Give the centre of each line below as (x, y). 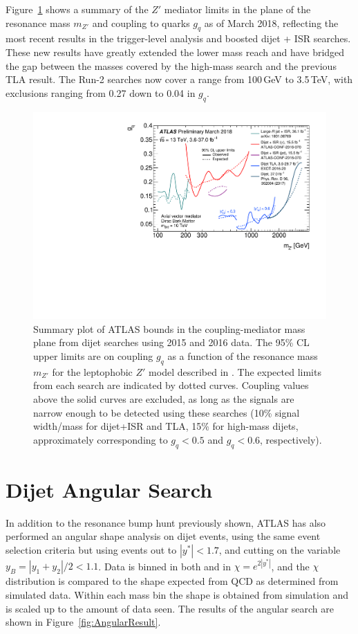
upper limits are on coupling (93, 356)
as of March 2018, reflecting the (271, 22)
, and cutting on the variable (280, 549)
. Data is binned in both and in (164, 566)
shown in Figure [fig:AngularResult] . (83, 622)
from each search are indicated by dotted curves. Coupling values (171, 385)
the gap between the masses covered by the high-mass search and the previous (171, 65)
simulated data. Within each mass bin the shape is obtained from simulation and (177, 594)
